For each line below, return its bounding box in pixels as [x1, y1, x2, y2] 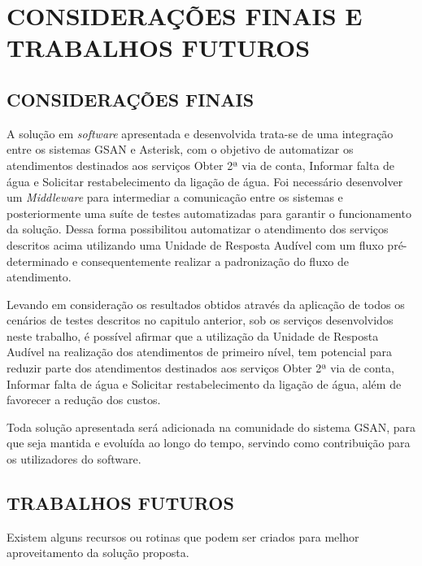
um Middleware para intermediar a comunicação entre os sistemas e [7, 189, 343, 206]
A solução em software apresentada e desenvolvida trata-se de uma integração [7, 124, 394, 141]
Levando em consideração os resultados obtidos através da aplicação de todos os [7, 295, 405, 312]
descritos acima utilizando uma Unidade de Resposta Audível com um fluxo [7, 236, 384, 253]
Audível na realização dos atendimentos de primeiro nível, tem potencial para [7, 343, 392, 360]
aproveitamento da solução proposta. [7, 544, 189, 561]
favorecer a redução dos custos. [7, 391, 161, 408]
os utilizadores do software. [7, 451, 141, 468]
